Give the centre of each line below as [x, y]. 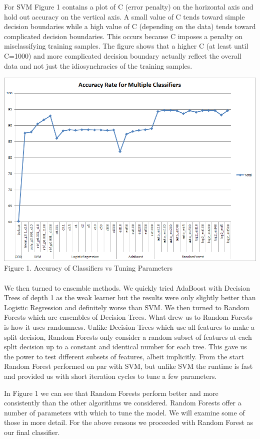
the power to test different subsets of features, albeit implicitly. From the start [124, 356]
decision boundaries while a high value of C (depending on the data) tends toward [130, 26]
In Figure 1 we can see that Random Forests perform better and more [111, 393]
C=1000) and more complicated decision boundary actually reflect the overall [123, 55]
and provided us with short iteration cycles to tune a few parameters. [110, 376]
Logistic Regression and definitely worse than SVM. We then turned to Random [127, 307]
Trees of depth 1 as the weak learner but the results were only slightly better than [130, 297]
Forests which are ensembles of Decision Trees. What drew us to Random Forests [128, 317]
